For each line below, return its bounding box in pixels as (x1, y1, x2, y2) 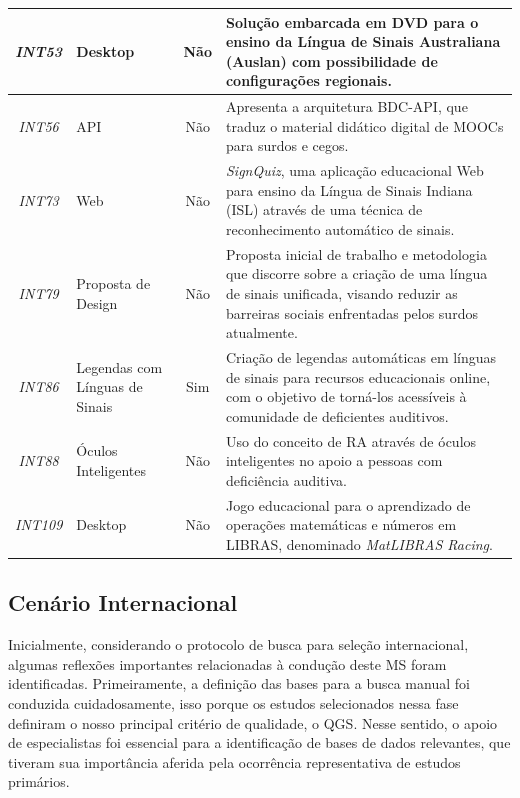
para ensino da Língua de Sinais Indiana (225, 179, 473, 200)
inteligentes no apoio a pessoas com (225, 450, 443, 471)
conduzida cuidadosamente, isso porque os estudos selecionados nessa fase (8, 692, 459, 713)
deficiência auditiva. (225, 469, 347, 490)
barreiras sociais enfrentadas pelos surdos (225, 302, 478, 323)
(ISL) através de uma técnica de (225, 199, 423, 220)
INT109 (15, 514, 63, 535)
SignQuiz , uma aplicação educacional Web (225, 160, 484, 181)
